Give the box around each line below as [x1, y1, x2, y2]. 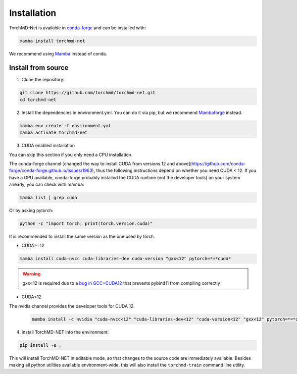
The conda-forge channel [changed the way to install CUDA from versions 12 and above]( [9, 160, 192, 166]
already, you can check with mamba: [9, 181, 84, 188]
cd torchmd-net [19, 97, 56, 103]
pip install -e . [19, 342, 62, 348]
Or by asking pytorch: [9, 208, 53, 214]
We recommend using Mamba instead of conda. [9, 51, 107, 56]
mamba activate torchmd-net [19, 130, 88, 136]
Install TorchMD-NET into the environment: [21, 329, 109, 335]
